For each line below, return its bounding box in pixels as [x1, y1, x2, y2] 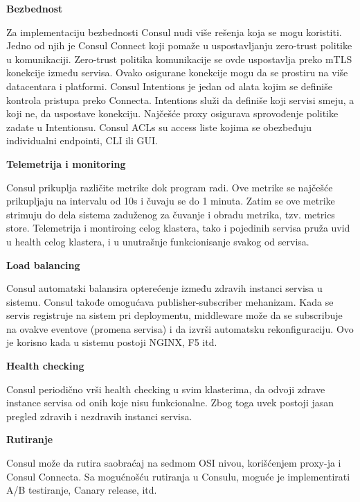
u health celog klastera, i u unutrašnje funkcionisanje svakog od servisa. [6, 234, 309, 248]
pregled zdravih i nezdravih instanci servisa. [6, 408, 192, 423]
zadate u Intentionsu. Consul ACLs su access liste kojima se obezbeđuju [6, 119, 312, 134]
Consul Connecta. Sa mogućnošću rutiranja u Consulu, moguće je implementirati [6, 469, 350, 483]
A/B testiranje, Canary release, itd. [6, 483, 157, 497]
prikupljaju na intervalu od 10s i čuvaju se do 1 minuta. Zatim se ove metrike [6, 193, 335, 208]
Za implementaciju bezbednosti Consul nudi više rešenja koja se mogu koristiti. [6, 24, 342, 39]
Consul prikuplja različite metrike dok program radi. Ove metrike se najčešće [6, 180, 333, 194]
